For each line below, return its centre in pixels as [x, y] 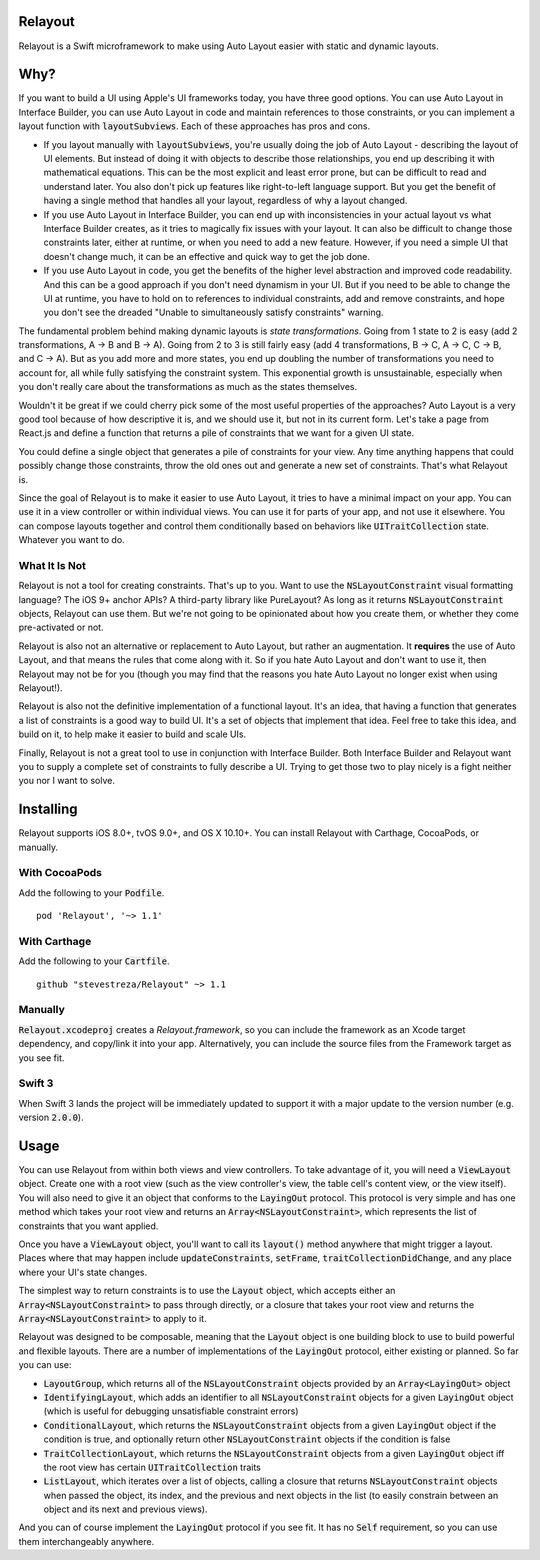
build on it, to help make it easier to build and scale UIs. [132, 734]
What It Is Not [52, 565]
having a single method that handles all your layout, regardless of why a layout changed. [225, 201]
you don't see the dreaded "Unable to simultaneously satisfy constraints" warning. [213, 312]
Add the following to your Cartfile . [94, 961]
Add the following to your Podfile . [91, 892]
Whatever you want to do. [71, 540]
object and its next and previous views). [125, 1509]
